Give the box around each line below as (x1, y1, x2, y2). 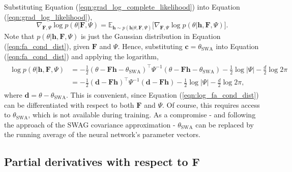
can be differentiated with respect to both (4, 99, 134, 110)
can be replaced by (195, 119, 254, 130)
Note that (4, 31, 35, 41)
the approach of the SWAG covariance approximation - (4, 119, 176, 130)
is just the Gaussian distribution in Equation (80, 31, 221, 41)
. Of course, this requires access (162, 99, 260, 110)
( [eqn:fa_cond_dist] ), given (4, 40, 90, 51)
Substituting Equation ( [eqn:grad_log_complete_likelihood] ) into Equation (4, 2, 240, 12)
